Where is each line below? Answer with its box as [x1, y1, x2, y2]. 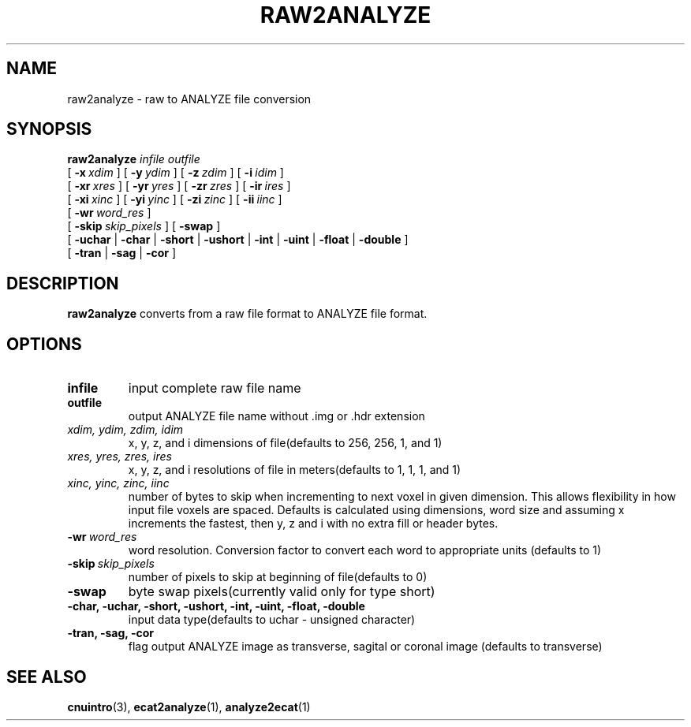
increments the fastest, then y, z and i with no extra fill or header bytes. [128, 516, 499, 531]
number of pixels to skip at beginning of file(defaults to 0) [128, 570, 428, 584]
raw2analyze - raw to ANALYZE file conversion [67, 91, 312, 106]
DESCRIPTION [6, 273, 119, 293]
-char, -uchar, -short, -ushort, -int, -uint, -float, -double [67, 599, 365, 613]
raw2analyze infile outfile [67, 152, 200, 166]
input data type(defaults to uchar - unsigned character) [128, 613, 416, 627]
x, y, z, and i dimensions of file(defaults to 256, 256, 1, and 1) [128, 436, 443, 450]
